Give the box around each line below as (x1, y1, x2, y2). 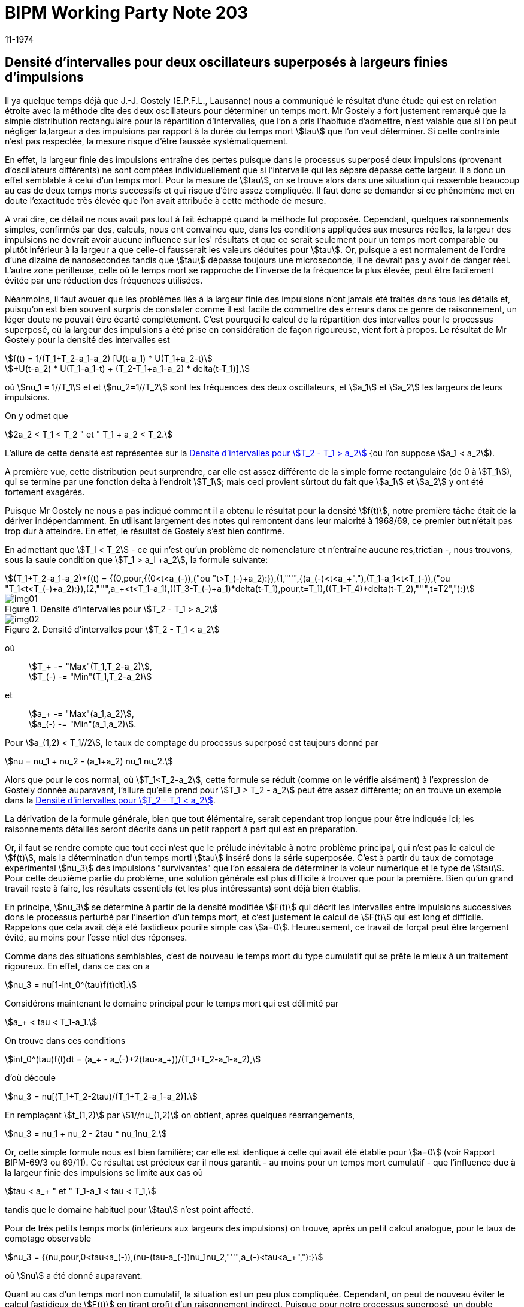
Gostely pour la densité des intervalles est (5, 334, 170, 345)
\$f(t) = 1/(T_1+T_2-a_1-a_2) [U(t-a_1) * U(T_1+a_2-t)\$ (5, 353, 213, 363)
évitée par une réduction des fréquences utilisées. (5, 275, 203, 285)
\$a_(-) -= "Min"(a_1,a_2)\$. (29, 718, 137, 729)
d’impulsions (5, 70, 84, 85)
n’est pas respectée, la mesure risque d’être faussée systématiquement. (5, 135, 289, 146)
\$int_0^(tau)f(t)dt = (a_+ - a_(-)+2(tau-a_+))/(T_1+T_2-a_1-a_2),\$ (5, 1053, 261, 1064)
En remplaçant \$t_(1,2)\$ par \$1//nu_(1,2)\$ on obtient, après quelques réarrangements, (5, 1109, 355, 1120)
